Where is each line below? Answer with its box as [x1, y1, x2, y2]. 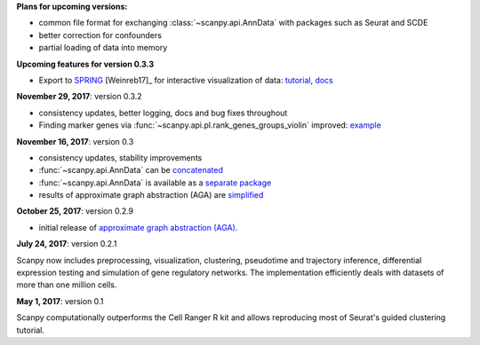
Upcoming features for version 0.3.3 [16, 59, 155, 69]
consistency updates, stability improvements [38, 152, 203, 163]
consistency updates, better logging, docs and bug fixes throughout [38, 107, 288, 118]
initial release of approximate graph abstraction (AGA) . [38, 222, 238, 232]
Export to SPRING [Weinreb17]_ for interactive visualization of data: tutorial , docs [38, 74, 333, 85]
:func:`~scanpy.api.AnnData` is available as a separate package [38, 177, 272, 188]
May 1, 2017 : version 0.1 [16, 295, 104, 306]
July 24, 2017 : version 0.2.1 [16, 239, 117, 249]
